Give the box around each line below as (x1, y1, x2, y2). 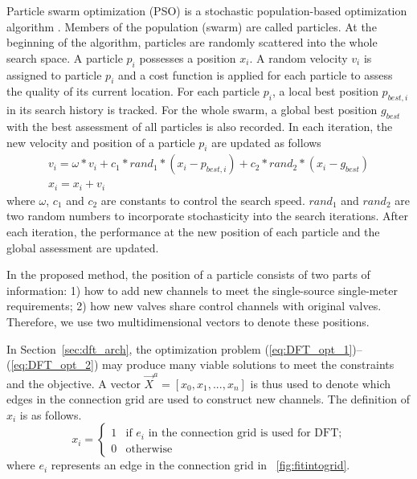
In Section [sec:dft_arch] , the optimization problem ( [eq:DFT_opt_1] (6, 340, 353, 357)
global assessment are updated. (6, 239, 159, 256)
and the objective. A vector (6, 375, 141, 391)
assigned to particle (6, 66, 102, 83)
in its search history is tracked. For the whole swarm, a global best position (6, 101, 378, 118)
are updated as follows (211, 133, 321, 150)
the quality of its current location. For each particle (6, 83, 260, 100)
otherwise (125, 443, 173, 455)
